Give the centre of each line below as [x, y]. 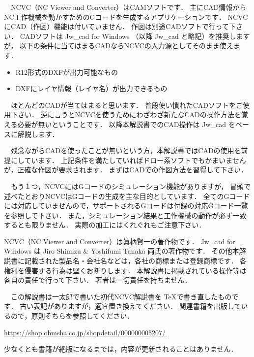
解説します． [38, 134]
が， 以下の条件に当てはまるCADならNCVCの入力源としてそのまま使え [119, 46]
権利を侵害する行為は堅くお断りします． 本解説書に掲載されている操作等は [125, 270]
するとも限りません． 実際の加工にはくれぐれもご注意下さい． [105, 225]
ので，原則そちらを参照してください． [72, 316]
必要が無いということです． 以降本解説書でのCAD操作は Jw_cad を [126, 124]
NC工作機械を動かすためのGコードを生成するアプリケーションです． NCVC [126, 16]
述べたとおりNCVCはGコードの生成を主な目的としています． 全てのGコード [127, 196]
